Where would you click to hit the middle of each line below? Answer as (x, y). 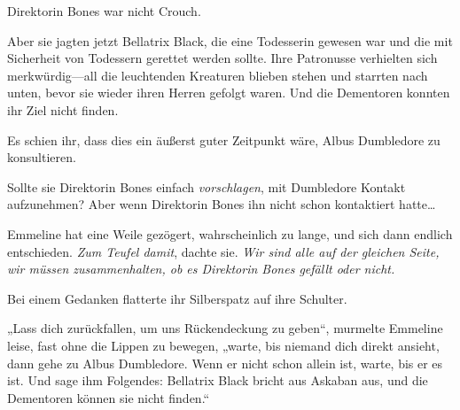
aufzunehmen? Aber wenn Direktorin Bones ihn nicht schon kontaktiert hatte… (222, 204)
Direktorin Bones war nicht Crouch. (104, 11)
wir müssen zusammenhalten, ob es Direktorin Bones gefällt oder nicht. (201, 269)
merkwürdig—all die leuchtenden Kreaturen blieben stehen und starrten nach (218, 75)
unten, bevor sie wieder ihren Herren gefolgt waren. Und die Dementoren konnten (229, 93)
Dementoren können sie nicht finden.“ (109, 397)
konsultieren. (42, 157)
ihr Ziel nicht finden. (63, 109)
